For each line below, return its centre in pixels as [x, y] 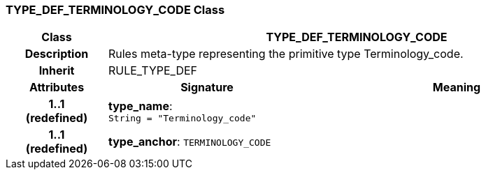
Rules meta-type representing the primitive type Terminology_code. [286, 54]
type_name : [140, 106]
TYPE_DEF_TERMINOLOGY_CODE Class [115, 10]
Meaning [457, 87]
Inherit [57, 71]
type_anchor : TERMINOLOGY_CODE [190, 142]
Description [57, 54]
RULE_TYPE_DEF [153, 71]
